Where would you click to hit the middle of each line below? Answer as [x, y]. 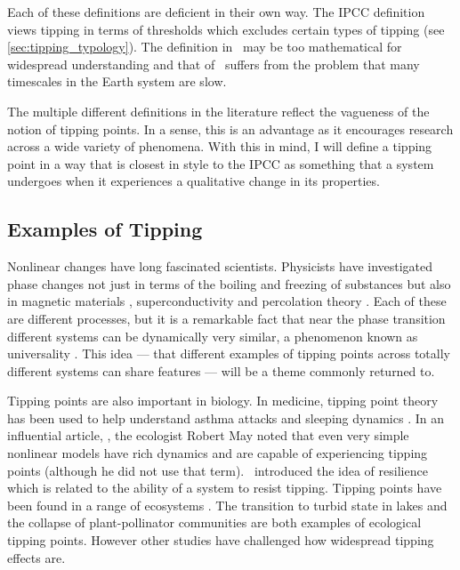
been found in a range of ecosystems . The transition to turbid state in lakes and [227, 505]
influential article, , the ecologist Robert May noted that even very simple [208, 435]
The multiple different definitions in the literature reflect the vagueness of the [218, 111]
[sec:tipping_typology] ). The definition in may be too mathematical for [205, 47]
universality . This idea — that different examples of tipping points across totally [229, 353]
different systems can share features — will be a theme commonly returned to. [221, 370]
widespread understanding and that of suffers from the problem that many [214, 64]
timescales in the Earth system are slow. [117, 81]
